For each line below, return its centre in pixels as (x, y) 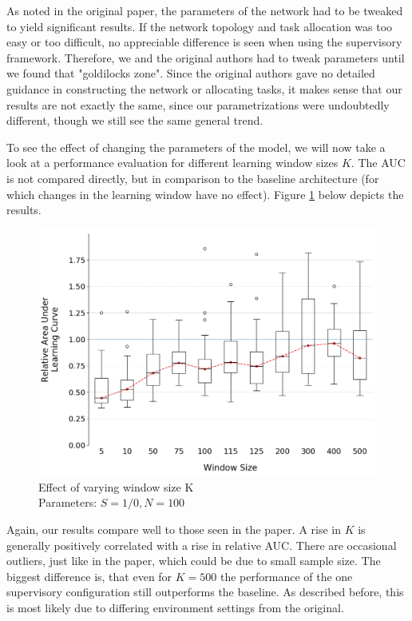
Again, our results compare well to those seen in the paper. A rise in (174, 529)
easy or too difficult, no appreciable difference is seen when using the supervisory (204, 42)
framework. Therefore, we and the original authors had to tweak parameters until (206, 57)
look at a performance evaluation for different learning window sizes (172, 163)
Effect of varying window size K (116, 486)
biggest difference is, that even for (89, 576)
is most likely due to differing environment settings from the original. (175, 607)
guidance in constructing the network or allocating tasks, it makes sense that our (204, 88)
